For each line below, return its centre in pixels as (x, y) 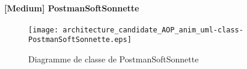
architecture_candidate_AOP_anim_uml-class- (153, 30)
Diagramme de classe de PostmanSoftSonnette (114, 59)
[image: (44, 30)
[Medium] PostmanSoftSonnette (72, 7)
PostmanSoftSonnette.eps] (80, 40)
